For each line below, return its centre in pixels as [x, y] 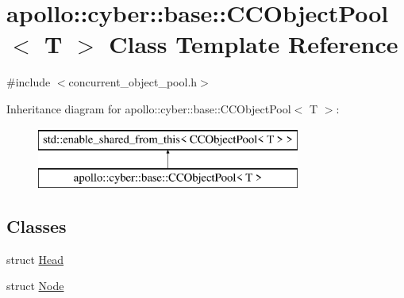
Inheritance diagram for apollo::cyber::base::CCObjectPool [149, 108]
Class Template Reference [254, 44]
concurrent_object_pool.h [133, 82]
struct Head [35, 259]
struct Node [35, 286]
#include [29, 82]
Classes [37, 226]
